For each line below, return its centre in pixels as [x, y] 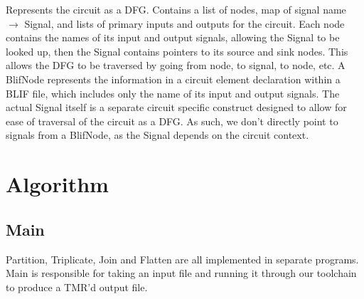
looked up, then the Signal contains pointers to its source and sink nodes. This [177, 51]
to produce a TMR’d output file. [77, 287]
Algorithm [57, 184]
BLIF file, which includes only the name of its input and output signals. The [173, 93]
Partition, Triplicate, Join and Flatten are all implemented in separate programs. [182, 259]
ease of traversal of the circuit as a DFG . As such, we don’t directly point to [172, 121]
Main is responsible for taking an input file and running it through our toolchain [181, 273]
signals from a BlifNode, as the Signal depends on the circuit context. [157, 135]
